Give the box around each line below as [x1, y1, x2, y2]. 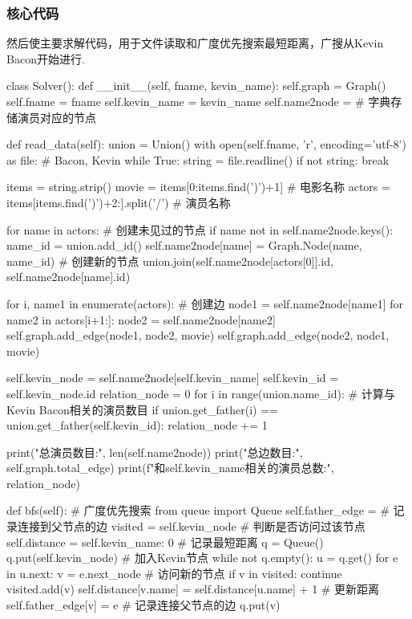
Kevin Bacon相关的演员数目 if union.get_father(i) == [6, 401, 278, 417]
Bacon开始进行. [6, 50, 85, 67]
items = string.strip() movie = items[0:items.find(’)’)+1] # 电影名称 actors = [6, 178, 390, 195]
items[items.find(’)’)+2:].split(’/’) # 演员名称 [6, 193, 231, 210]
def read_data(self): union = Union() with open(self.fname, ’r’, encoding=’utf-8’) [6, 136, 406, 153]
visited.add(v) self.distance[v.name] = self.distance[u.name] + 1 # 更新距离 [6, 580, 380, 597]
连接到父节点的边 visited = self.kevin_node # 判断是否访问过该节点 [17, 518, 366, 535]
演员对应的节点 [17, 108, 96, 125]
